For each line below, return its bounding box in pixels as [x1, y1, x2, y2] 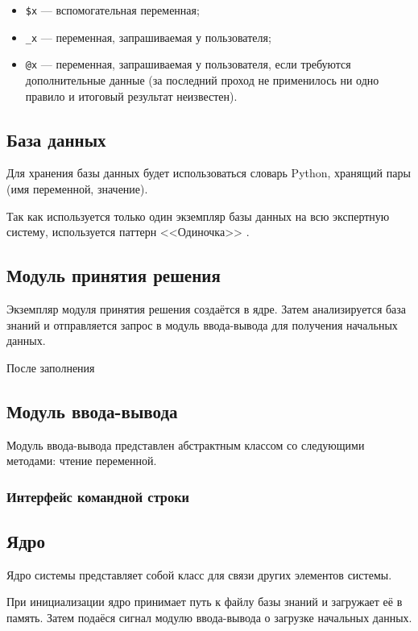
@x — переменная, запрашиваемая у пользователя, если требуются [25, 56, 351, 73]
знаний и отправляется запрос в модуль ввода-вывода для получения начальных [6, 316, 398, 333]
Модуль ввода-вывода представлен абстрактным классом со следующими [6, 436, 365, 453]
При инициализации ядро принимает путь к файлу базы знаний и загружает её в [6, 593, 403, 610]
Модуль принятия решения [6, 263, 221, 288]
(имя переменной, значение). [6, 180, 148, 197]
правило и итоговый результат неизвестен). [25, 87, 238, 104]
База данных [6, 127, 106, 152]
